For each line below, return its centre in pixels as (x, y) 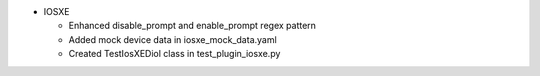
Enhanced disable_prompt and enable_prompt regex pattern (192, 26)
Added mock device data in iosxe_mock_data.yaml (172, 39)
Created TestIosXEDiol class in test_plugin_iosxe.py (174, 54)
